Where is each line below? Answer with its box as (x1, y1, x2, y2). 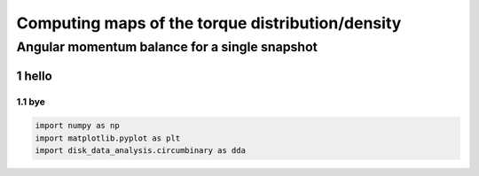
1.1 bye (16, 96, 46, 108)
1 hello (16, 68, 52, 83)
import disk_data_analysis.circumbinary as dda (35, 146, 246, 156)
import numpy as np (35, 120, 120, 131)
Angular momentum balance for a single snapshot (16, 39, 318, 55)
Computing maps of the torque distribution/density (16, 13, 402, 33)
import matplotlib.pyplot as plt (35, 133, 181, 143)
